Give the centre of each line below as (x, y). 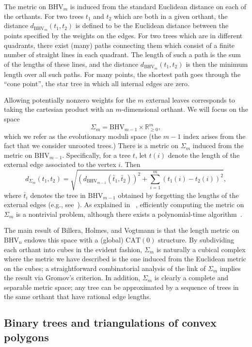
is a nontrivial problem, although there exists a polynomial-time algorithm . (129, 214)
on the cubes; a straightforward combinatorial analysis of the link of (105, 268)
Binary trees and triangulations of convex (110, 323)
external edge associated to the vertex (60, 164)
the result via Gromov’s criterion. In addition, (72, 278)
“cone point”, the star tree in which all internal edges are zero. (97, 83)
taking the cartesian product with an (59, 109)
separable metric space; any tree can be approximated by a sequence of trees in (121, 287)
